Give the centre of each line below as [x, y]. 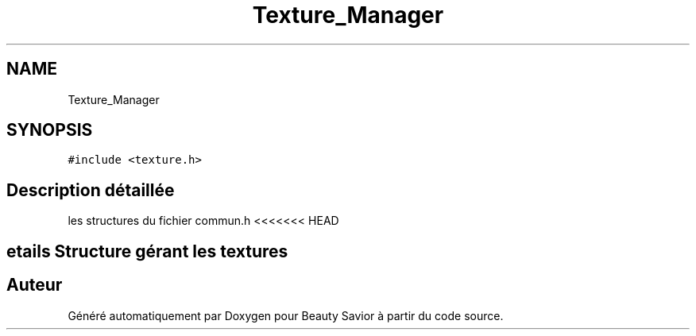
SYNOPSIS [50, 130]
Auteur [35, 285]
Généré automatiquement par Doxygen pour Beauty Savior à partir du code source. [286, 315]
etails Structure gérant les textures [147, 251]
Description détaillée [91, 190]
